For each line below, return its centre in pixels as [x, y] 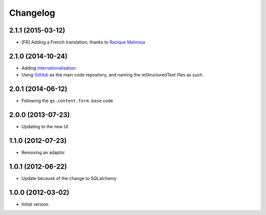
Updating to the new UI [45, 127]
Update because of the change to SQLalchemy [69, 178]
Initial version [35, 204]
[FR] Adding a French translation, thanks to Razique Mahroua [83, 42]
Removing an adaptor [43, 152]
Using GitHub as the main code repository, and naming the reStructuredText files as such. [113, 75]
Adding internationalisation [49, 68]
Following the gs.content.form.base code [67, 101]
